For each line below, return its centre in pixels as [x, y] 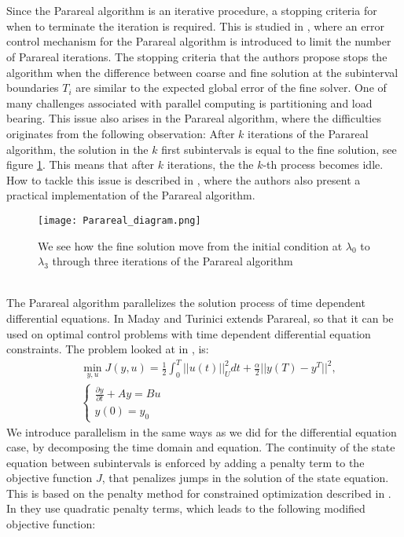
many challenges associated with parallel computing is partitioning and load [189, 102]
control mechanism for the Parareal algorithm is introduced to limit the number [199, 41]
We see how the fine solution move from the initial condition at [190, 245]
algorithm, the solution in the [77, 149]
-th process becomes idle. [323, 164]
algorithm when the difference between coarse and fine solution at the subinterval [202, 72]
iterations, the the [210, 164]
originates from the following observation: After [121, 133]
